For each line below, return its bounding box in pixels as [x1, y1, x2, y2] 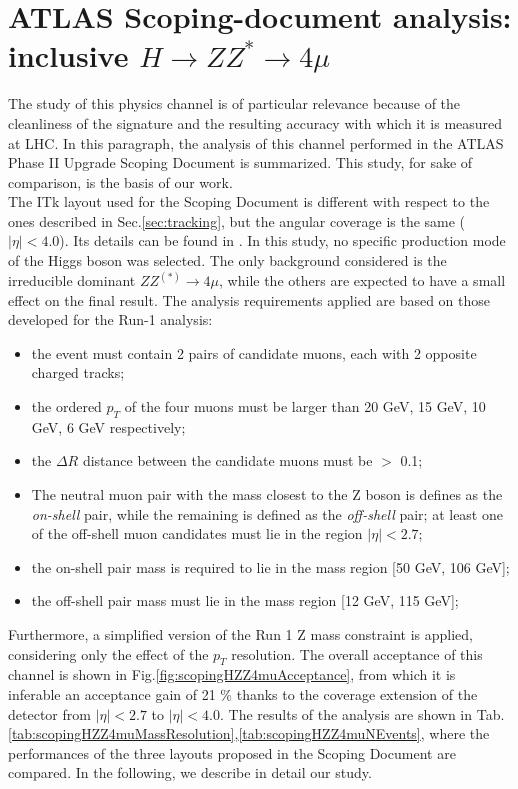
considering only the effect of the [8, 643, 209, 664]
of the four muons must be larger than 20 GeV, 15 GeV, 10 [124, 396, 486, 417]
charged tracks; [31, 362, 125, 383]
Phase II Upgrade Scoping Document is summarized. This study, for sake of [8, 152, 473, 173]
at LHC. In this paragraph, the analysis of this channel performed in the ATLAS [8, 132, 504, 153]
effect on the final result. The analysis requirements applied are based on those [8, 289, 491, 310]
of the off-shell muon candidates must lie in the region [31, 523, 363, 544]
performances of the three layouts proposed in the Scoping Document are [8, 742, 456, 763]
